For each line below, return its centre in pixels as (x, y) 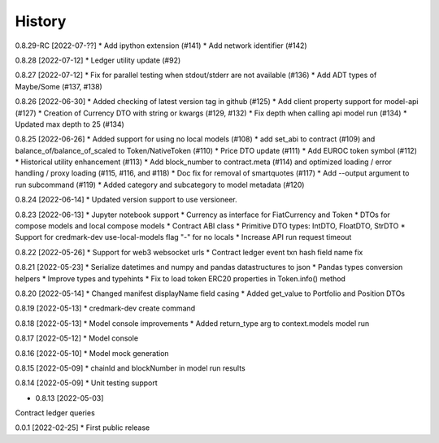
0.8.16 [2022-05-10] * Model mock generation (92, 353)
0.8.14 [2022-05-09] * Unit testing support (86, 383)
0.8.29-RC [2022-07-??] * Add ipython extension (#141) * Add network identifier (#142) (161, 46)
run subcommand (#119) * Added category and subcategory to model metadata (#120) (160, 185)
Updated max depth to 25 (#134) (70, 124)
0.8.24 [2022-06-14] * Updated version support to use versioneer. (126, 200)
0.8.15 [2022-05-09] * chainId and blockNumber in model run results (130, 368)
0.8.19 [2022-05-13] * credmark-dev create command (105, 308)
